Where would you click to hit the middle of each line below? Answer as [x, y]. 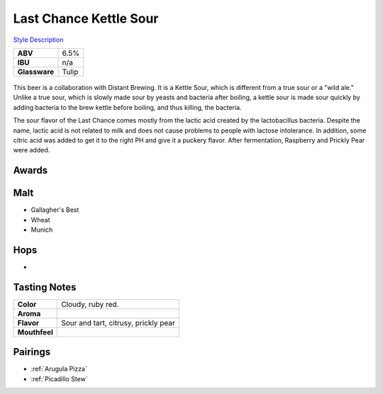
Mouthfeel [35, 332]
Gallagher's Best [55, 210]
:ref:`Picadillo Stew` [59, 378]
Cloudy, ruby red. [90, 304]
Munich [42, 230]
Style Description [38, 40]
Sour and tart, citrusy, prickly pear [118, 322]
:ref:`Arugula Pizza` [59, 369]
